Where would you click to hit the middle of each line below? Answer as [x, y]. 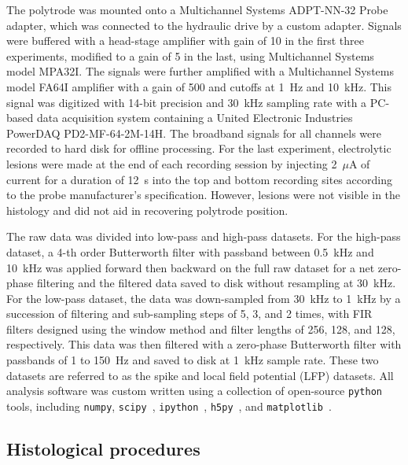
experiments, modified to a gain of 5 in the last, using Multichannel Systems [190, 55]
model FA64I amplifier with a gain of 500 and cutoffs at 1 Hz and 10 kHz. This [199, 86]
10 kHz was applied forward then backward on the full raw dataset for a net [191, 267]
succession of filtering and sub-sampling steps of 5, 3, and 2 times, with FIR [189, 314]
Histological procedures [103, 448]
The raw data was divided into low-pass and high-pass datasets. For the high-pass [204, 236]
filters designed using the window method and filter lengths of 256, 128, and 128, [201, 328]
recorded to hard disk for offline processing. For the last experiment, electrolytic [199, 148]
